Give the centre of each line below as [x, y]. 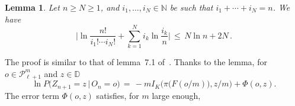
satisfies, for [118, 95]
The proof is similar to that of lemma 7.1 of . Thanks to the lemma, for [136, 62]
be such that [191, 7]
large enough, [176, 95]
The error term [32, 95]
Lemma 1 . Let [32, 7]
